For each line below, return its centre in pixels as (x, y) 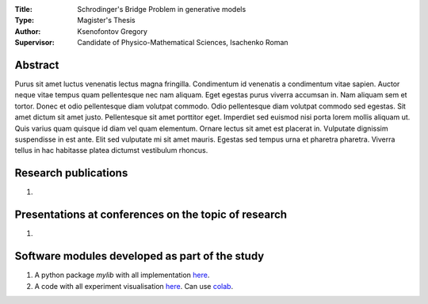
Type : (25, 21)
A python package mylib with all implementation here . (122, 275)
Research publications (71, 173)
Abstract (37, 65)
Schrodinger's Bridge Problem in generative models (162, 9)
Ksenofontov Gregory (113, 31)
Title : (24, 9)
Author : (28, 31)
